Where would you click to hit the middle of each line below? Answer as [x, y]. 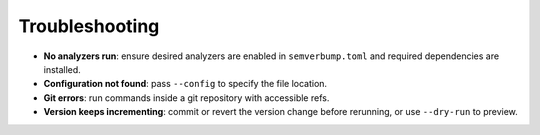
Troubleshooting [89, 26]
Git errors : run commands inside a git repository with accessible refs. [186, 97]
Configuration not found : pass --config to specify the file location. [185, 84]
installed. [62, 69]
